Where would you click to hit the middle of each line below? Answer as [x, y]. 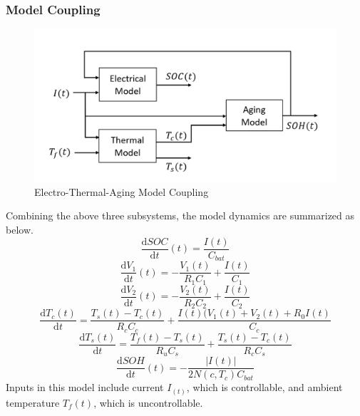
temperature [33, 402]
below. [20, 230]
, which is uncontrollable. [148, 402]
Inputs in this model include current [85, 387]
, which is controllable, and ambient [264, 387]
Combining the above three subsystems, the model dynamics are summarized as [180, 215]
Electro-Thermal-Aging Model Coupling [122, 191]
